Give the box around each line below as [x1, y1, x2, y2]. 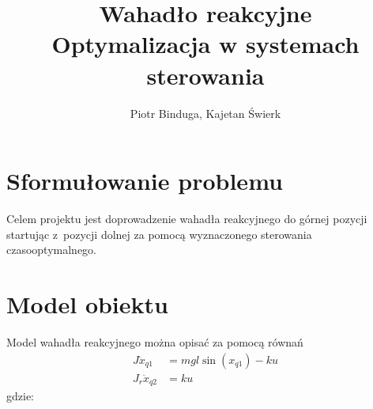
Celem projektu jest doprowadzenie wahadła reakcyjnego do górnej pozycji [6, 210, 367, 227]
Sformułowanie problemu [6, 165, 283, 197]
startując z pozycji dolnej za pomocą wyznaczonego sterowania [6, 225, 312, 242]
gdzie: [6, 388, 34, 404]
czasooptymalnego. [6, 241, 97, 258]
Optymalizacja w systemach [51, 28, 360, 60]
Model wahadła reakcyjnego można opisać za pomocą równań [6, 333, 303, 350]
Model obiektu [6, 288, 168, 320]
